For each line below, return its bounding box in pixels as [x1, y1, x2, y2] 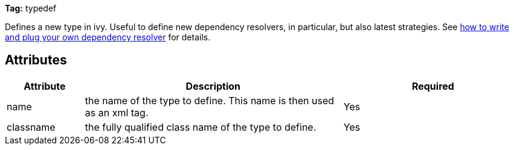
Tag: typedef [5, 3, 57, 13]
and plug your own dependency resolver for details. [5, 32, 211, 42]
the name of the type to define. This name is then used [85, 94, 335, 107]
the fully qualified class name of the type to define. [85, 120, 316, 133]
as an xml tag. [85, 106, 149, 119]
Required [411, 80, 454, 92]
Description [185, 80, 241, 92]
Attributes [5, 52, 67, 68]
